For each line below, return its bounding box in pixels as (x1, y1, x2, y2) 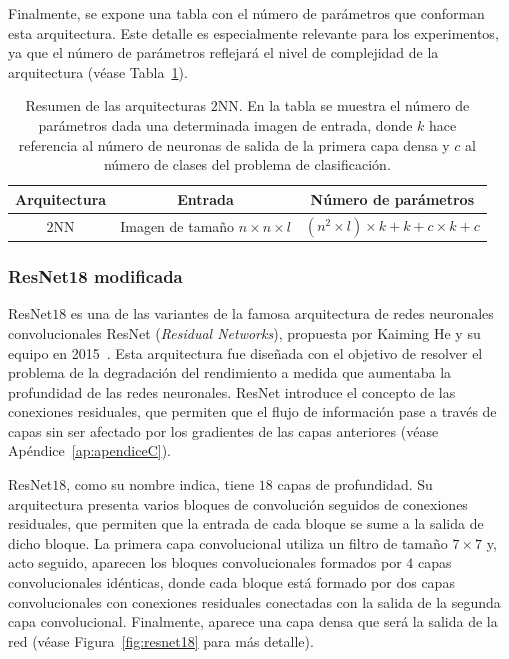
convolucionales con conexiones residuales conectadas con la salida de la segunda (8, 591, 501, 612)
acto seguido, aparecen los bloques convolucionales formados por (8, 552, 402, 573)
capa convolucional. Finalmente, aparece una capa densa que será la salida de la (8, 611, 498, 632)
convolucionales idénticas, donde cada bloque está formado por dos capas (8, 572, 455, 593)
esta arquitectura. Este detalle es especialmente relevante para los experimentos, (8, 22, 499, 43)
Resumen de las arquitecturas (25, 95, 206, 116)
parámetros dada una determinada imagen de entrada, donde (38, 114, 413, 135)
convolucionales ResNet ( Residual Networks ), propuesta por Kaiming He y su (8, 322, 481, 343)
